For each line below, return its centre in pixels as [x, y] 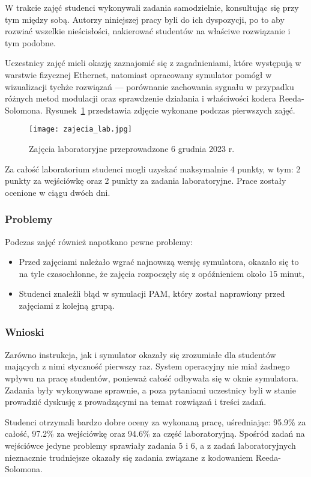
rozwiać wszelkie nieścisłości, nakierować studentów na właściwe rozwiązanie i [148, 31]
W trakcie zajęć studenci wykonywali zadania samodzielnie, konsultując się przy [152, 7]
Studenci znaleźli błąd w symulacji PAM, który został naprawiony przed [152, 293]
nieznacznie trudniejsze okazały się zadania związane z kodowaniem [129, 457]
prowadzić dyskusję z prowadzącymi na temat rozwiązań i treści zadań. [136, 402]
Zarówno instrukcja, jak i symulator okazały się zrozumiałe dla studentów [140, 354]
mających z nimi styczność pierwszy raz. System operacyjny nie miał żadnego [147, 366]
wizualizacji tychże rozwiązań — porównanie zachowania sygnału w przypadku [149, 86]
